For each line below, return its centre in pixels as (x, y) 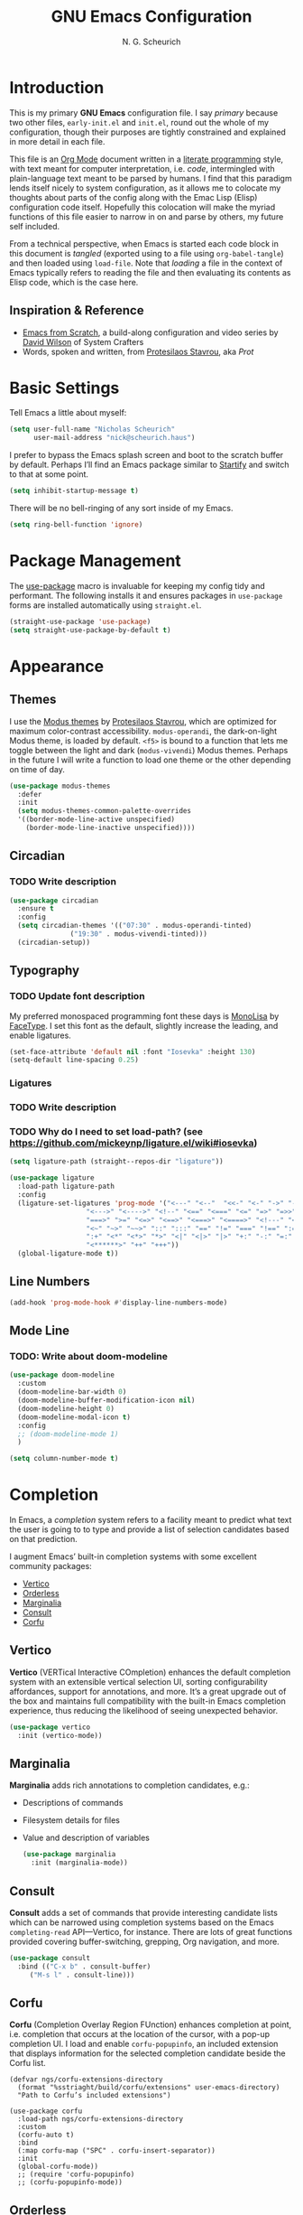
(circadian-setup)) (54, 942)
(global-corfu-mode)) (58, 2167)
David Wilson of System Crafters (83, 341)
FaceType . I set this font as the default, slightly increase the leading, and (144, 1025)
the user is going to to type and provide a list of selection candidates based (150, 1529)
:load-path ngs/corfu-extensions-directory (100, 2119)
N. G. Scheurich (151, 42)
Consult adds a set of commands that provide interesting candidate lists (143, 1913)
